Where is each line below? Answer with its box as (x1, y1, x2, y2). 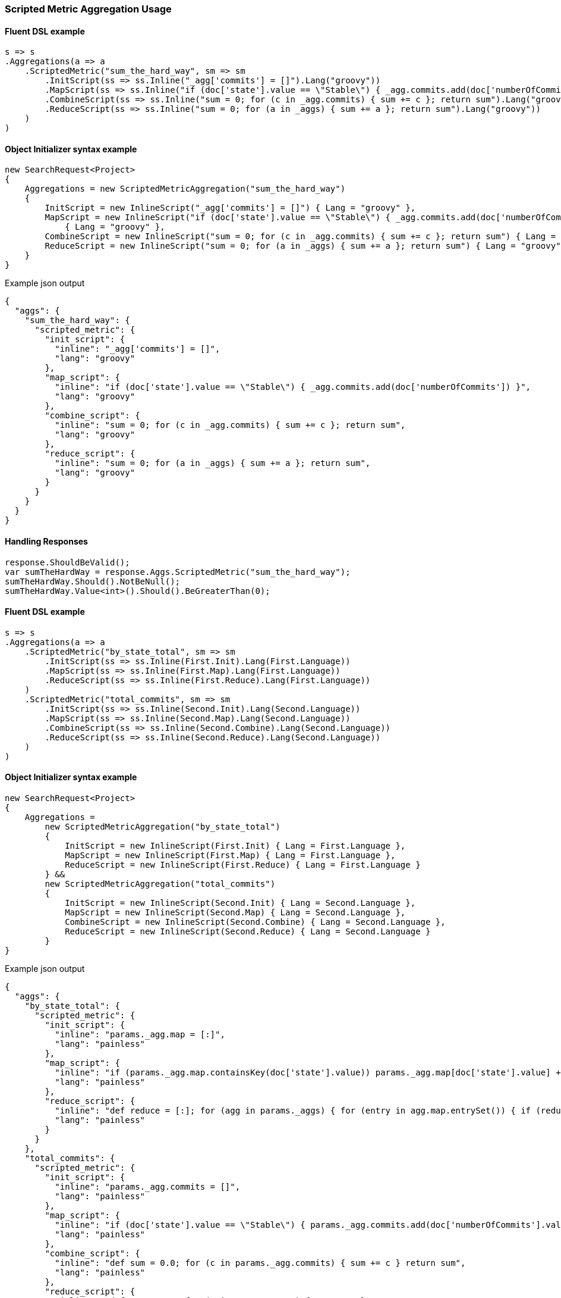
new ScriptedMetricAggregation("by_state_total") (45, 822, 280, 832)
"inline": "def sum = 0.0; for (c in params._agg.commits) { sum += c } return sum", (55, 1258, 466, 1268)
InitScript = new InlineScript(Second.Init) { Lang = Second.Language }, (65, 898, 416, 908)
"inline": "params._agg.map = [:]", (55, 1030, 225, 1040)
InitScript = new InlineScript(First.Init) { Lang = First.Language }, (65, 841, 406, 851)
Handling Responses (5, 536, 88, 547)
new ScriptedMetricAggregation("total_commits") (45, 879, 276, 889)
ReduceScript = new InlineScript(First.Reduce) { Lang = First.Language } (65, 860, 421, 870)
